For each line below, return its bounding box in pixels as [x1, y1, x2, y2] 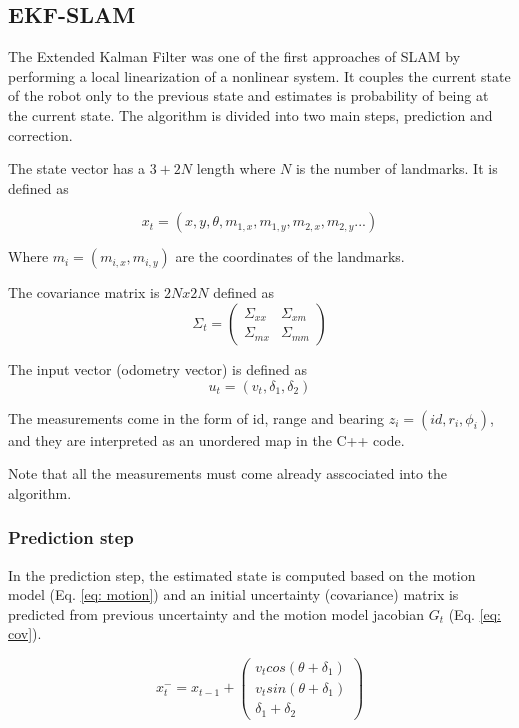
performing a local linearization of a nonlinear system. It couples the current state [8, 65, 511, 86]
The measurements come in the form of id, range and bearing [8, 407, 384, 428]
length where [196, 158, 276, 179]
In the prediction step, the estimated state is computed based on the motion [8, 564, 476, 585]
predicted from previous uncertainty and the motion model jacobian [8, 603, 424, 624]
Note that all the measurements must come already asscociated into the [8, 463, 448, 484]
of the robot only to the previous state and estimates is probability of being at [8, 85, 489, 106]
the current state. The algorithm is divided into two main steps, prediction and [8, 104, 493, 125]
